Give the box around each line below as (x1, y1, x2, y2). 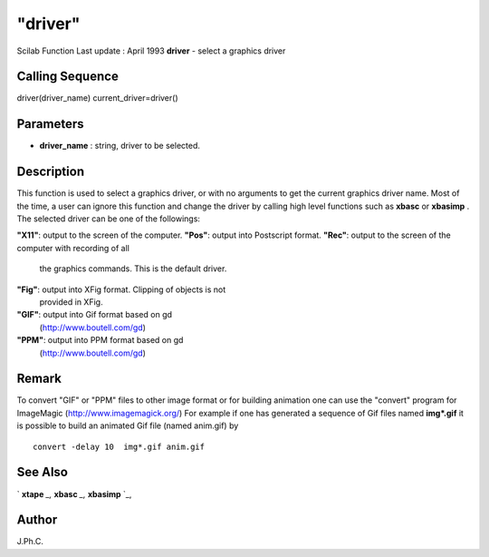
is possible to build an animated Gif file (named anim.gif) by (16, 420, 239, 431)
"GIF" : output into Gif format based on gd (16, 309, 172, 320)
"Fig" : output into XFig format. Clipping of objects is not (16, 284, 226, 295)
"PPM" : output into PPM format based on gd (16, 335, 184, 346)
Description (16, 164, 85, 180)
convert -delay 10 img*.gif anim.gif (33, 441, 206, 452)
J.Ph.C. (16, 536, 44, 547)
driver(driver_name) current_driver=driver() (16, 93, 178, 103)
